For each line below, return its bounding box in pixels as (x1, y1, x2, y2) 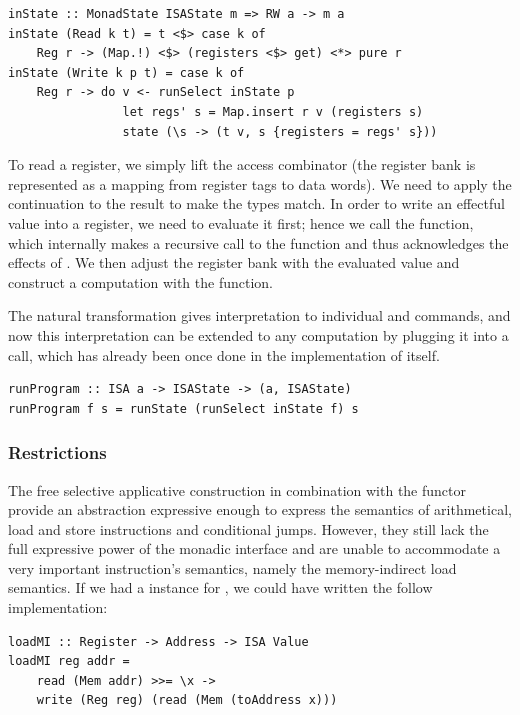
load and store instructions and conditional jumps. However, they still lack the (8, 518, 489, 539)
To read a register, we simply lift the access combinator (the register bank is (8, 154, 476, 175)
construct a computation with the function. (8, 271, 273, 292)
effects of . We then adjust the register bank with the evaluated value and (8, 252, 460, 273)
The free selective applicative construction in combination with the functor (8, 479, 466, 500)
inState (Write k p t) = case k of (8, 65, 245, 80)
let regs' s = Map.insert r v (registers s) (122, 104, 424, 119)
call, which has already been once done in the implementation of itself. (8, 344, 440, 365)
